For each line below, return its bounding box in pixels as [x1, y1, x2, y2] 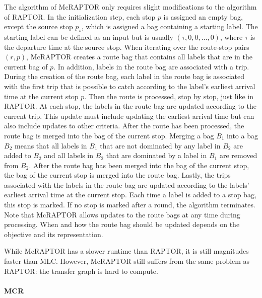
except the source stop [4, 21, 73, 32]
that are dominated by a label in [106, 150, 207, 161]
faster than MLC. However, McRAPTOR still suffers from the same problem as [4, 256, 250, 266]
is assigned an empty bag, [163, 11, 243, 22]
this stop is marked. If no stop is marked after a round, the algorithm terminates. [4, 199, 255, 210]
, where [220, 31, 243, 42]
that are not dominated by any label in [100, 140, 221, 151]
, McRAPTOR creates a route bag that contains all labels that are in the [26, 51, 252, 62]
